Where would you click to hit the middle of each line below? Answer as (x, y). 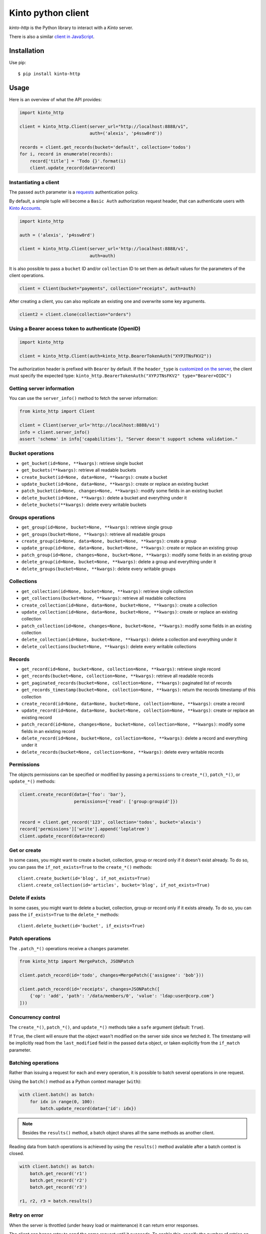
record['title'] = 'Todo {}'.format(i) (78, 161)
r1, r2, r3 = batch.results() (56, 1201)
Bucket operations (32, 453)
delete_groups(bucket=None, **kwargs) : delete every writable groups (99, 569)
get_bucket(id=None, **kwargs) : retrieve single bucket (82, 463)
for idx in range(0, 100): (63, 1101)
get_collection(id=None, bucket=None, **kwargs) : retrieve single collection (107, 591)
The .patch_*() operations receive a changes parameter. (69, 948)
